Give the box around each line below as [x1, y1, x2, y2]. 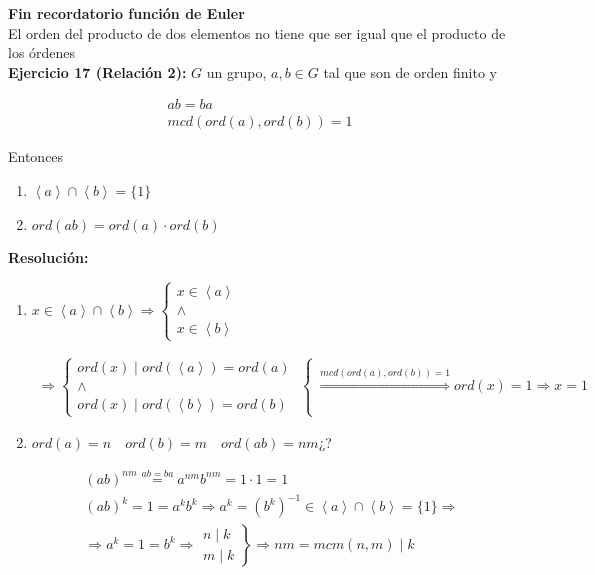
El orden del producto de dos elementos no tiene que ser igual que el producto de [8, 22, 506, 43]
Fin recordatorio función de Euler [8, 3, 245, 23]
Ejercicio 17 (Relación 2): [8, 61, 187, 82]
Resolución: [8, 247, 89, 268]
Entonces [8, 146, 64, 167]
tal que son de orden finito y [323, 61, 497, 82]
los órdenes [8, 42, 76, 63]
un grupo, [206, 61, 267, 82]
